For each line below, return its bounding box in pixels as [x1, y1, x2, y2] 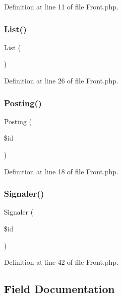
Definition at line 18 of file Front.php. [4, 166, 119, 176]
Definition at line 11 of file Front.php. [4, 1, 119, 11]
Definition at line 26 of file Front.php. [4, 75, 119, 85]
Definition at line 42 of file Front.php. [4, 257, 119, 267]
